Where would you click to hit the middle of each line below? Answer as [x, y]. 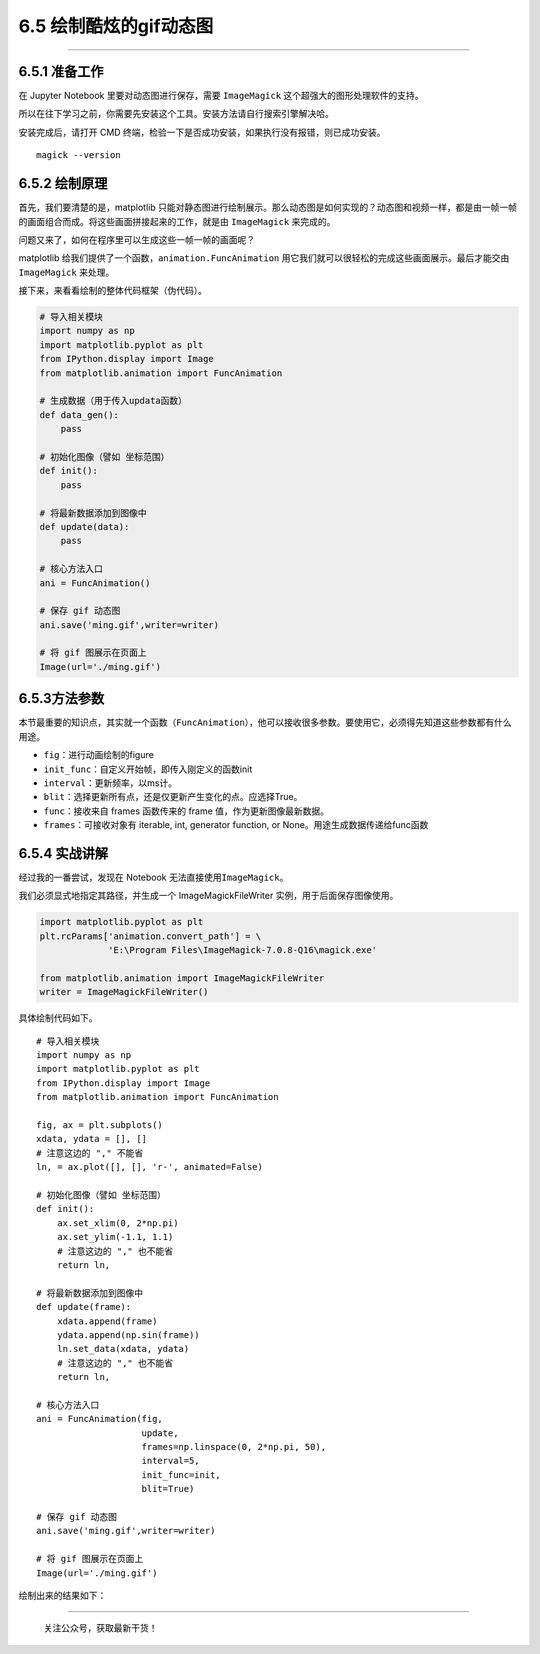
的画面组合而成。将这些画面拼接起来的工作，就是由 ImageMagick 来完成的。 [177, 221]
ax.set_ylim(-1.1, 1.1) [115, 1237]
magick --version [78, 155]
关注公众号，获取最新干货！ [100, 1628]
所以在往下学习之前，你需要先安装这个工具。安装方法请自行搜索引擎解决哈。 [176, 114]
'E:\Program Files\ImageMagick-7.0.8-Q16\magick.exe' [243, 950]
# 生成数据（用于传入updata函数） [113, 401]
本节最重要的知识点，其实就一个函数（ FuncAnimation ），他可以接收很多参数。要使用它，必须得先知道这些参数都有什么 [265, 722]
